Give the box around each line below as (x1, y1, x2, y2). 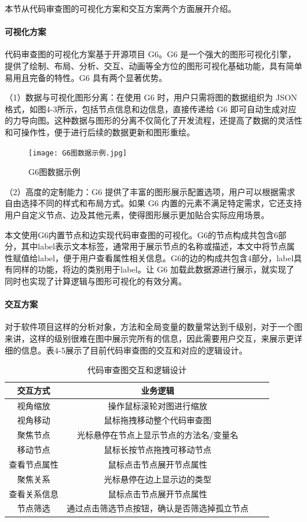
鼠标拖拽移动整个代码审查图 (104, 414, 211, 426)
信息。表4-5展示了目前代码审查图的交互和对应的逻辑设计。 (21, 343, 247, 356)
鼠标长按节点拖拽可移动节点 (104, 443, 211, 456)
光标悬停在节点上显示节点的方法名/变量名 (77, 429, 239, 441)
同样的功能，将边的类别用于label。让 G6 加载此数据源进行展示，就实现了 (12, 263, 295, 275)
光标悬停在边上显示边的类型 (104, 472, 211, 485)
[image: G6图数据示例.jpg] (28, 148, 127, 157)
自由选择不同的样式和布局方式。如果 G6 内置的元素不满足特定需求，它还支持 (5, 197, 302, 209)
